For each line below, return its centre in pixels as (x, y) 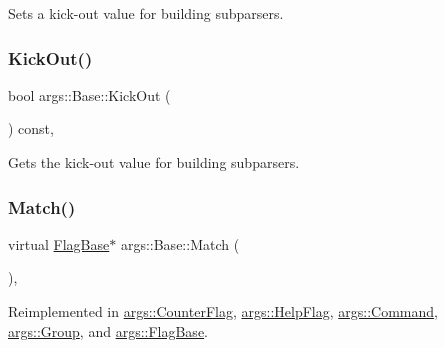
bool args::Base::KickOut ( (89, 94)
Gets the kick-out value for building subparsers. (154, 162)
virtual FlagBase (59, 243)
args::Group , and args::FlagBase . (108, 330)
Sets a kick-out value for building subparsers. (146, 13)
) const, (31, 128)
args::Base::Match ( (180, 243)
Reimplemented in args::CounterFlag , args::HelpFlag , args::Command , (223, 311)
